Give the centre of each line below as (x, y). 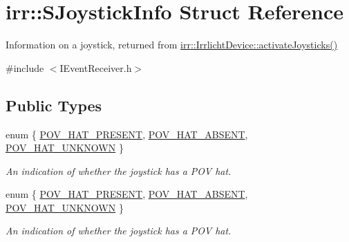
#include (25, 67)
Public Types (54, 105)
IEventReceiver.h (96, 67)
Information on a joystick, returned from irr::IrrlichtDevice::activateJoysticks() (172, 45)
